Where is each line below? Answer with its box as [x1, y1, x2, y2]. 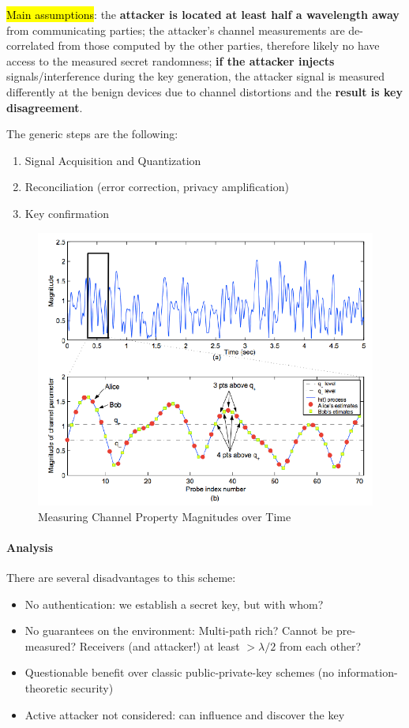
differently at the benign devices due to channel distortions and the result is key [6, 83, 403, 99]
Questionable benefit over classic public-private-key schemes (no [24, 664, 335, 681]
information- [337, 664, 398, 681]
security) [71, 680, 114, 696]
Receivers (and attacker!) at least [79, 637, 240, 654]
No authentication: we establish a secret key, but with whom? [24, 595, 324, 612]
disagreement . [6, 99, 83, 115]
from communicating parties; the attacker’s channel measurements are [6, 21, 345, 38]
